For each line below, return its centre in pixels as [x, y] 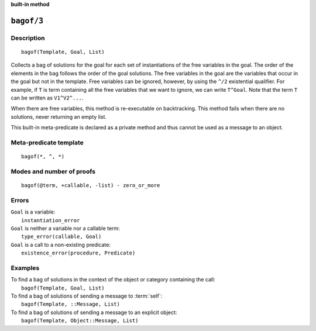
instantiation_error [51, 220]
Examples [25, 268]
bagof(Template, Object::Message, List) [80, 321]
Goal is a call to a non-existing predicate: [61, 244]
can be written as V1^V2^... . [47, 98]
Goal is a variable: [33, 212]
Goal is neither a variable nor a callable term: [65, 228]
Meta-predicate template [47, 142]
